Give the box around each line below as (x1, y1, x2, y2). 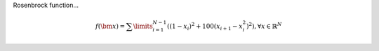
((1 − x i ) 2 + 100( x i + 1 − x (167, 21, 244, 31)
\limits (133, 22, 154, 30)
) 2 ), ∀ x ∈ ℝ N (246, 21, 282, 30)
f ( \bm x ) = (95, 22, 126, 30)
